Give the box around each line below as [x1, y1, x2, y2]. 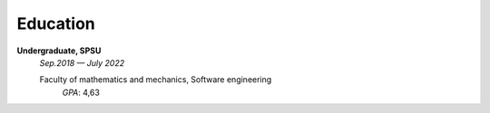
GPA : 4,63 [62, 87, 100, 98]
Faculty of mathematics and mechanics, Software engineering [39, 74, 272, 85]
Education [16, 14, 95, 33]
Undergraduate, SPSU [16, 45, 102, 56]
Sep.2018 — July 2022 [39, 57, 125, 68]
